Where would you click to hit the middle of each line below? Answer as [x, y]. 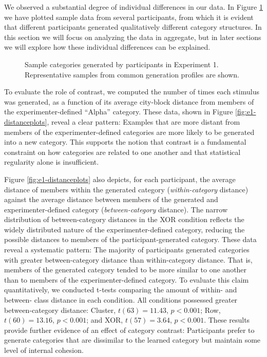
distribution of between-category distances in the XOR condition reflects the [124, 219]
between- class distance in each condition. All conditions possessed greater [121, 300]
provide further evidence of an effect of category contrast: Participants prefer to [129, 330]
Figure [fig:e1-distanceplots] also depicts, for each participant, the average [120, 179]
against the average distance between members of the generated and [111, 199]
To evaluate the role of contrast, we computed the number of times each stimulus [132, 92]
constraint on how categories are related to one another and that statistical [122, 152]
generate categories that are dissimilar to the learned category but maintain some [132, 340]
